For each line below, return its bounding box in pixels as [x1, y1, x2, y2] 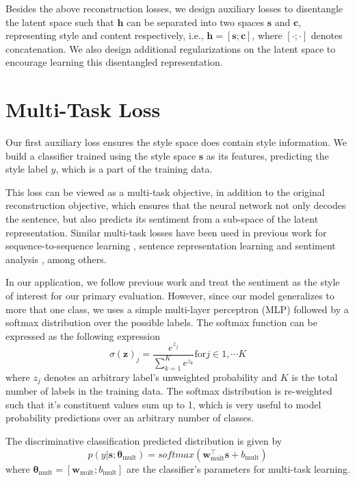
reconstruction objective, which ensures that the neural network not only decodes [5, 198, 346, 212]
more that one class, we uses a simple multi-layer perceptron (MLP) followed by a [5, 301, 349, 316]
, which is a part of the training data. [55, 162, 213, 176]
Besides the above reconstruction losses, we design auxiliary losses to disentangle [5, 1, 343, 15]
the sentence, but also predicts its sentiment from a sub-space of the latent [5, 212, 319, 226]
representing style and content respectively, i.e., [5, 28, 204, 42]
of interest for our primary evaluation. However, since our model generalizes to [5, 288, 334, 303]
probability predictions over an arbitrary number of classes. [5, 410, 254, 425]
